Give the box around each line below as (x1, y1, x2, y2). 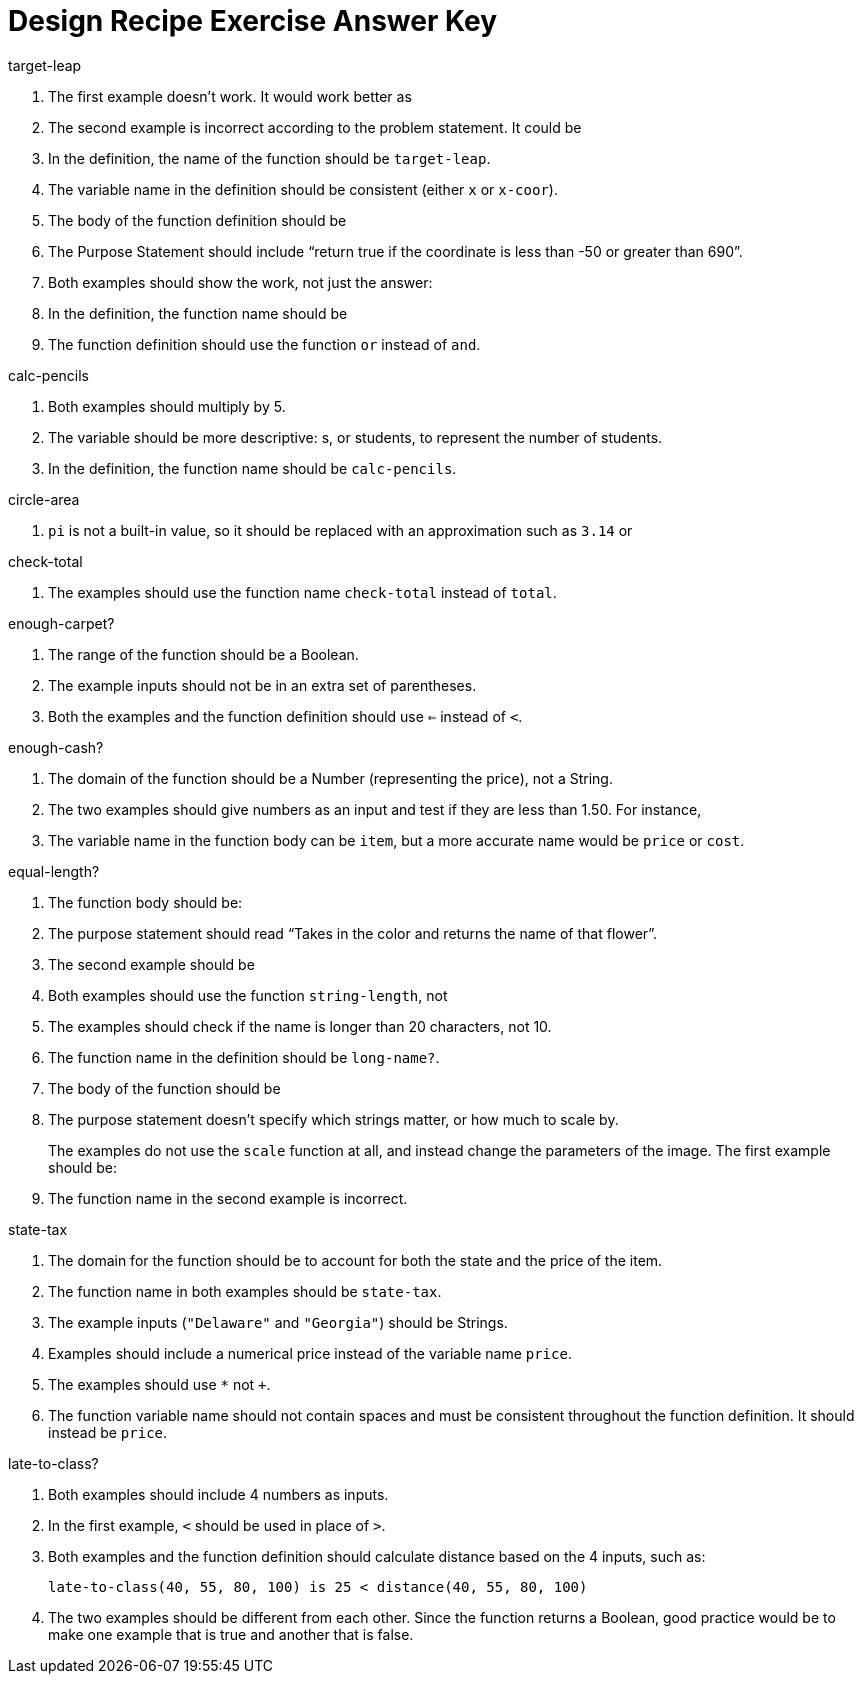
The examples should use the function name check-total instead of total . (48, 583, 557, 601)
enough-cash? (8, 738, 104, 756)
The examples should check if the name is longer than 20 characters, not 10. (48, 1017, 552, 1035)
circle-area (8, 490, 80, 508)
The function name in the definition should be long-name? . (48, 1048, 440, 1066)
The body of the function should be (48, 1079, 281, 1097)
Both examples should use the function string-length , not (48, 986, 448, 1004)
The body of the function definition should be (48, 211, 347, 229)
